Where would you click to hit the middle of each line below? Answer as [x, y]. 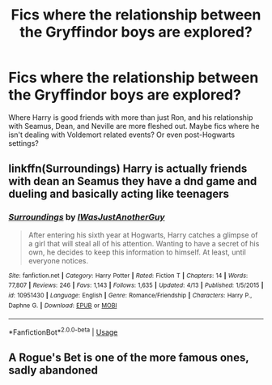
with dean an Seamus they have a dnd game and [133, 181]
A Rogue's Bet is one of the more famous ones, [129, 358]
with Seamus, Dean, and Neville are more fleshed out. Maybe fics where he [134, 126]
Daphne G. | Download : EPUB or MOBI [63, 306]
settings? [23, 143]
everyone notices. [58, 260]
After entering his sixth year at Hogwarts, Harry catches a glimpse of [143, 235]
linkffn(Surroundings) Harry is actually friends [128, 169]
